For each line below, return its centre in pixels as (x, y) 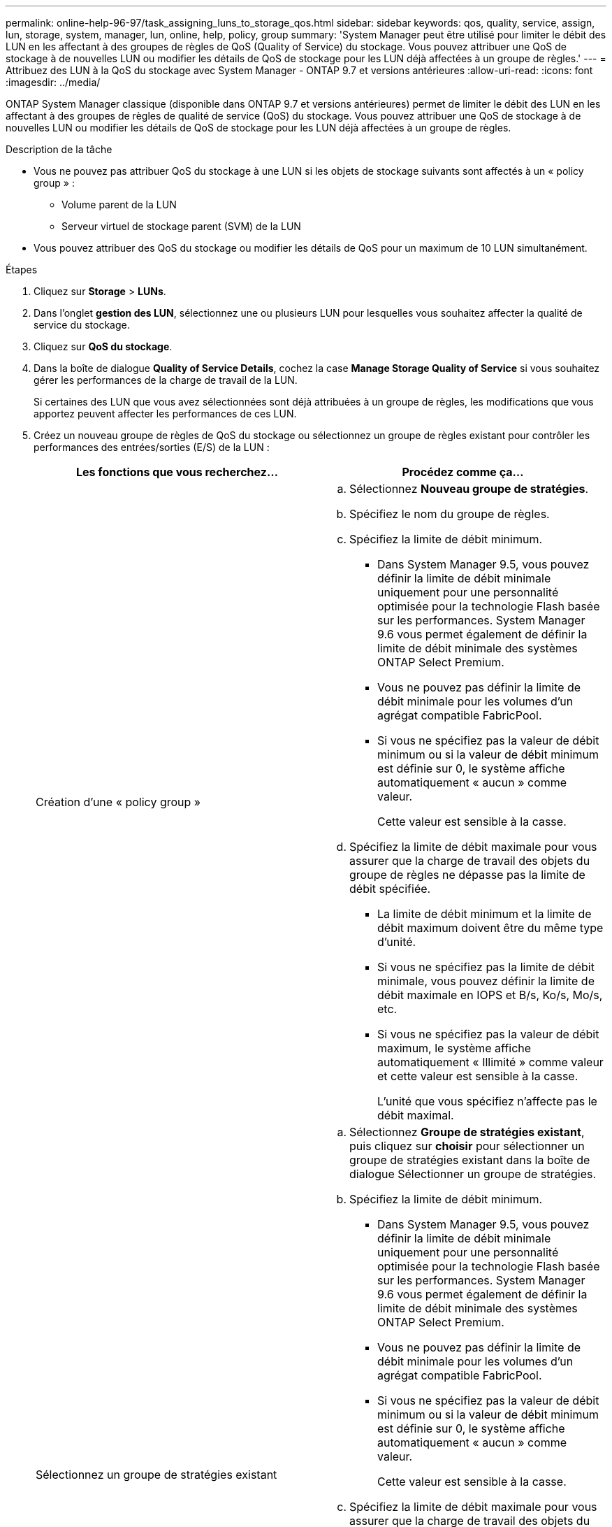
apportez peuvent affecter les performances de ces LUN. (165, 414)
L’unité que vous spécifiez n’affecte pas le (487, 1101)
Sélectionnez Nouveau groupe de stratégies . (469, 489)
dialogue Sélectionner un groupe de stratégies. (473, 1174)
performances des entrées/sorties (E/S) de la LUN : (152, 447)
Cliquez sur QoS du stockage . (103, 346)
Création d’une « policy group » (118, 802)
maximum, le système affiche (454, 1048)
